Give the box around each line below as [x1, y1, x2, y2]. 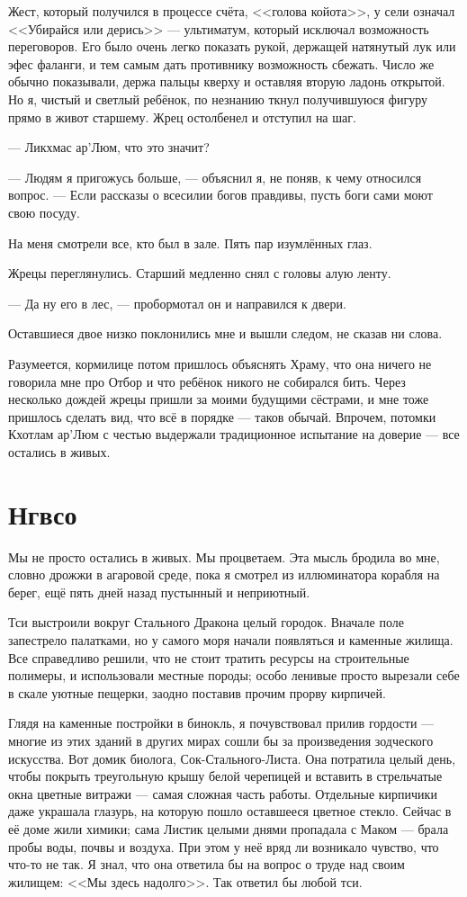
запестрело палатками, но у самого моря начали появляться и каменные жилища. [8, 630, 454, 649]
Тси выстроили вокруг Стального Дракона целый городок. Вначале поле [8, 613, 404, 632]
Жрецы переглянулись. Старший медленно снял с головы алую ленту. [8, 264, 391, 283]
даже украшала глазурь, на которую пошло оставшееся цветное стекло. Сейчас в [8, 802, 452, 821]
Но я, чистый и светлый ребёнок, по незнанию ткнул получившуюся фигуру [8, 89, 427, 108]
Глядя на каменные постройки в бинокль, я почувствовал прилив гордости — [8, 713, 435, 732]
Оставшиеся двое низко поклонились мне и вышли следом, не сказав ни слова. [8, 324, 443, 343]
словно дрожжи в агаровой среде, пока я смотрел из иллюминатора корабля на [8, 565, 440, 584]
